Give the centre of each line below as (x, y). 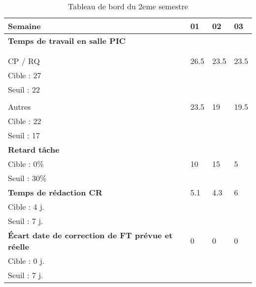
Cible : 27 (25, 75)
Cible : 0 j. (26, 260)
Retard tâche (34, 149)
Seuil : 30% (27, 178)
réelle (19, 246)
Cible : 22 (25, 121)
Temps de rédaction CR (55, 192)
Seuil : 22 (24, 89)
